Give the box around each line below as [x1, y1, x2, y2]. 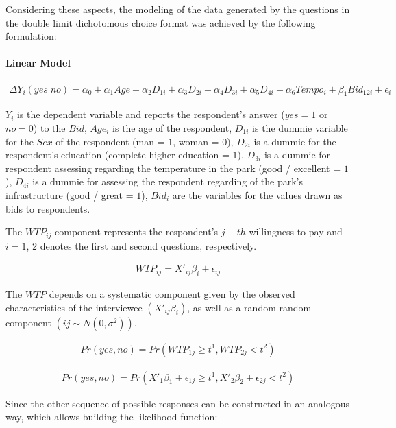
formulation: [5, 29, 57, 43]
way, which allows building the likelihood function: [5, 409, 218, 424]
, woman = [173, 134, 219, 148]
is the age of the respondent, [112, 121, 232, 134]
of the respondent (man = [55, 134, 165, 148]
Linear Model [5, 56, 71, 70]
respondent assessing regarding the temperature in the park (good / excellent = [5, 160, 341, 175]
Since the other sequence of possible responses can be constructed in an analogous [5, 396, 349, 410]
